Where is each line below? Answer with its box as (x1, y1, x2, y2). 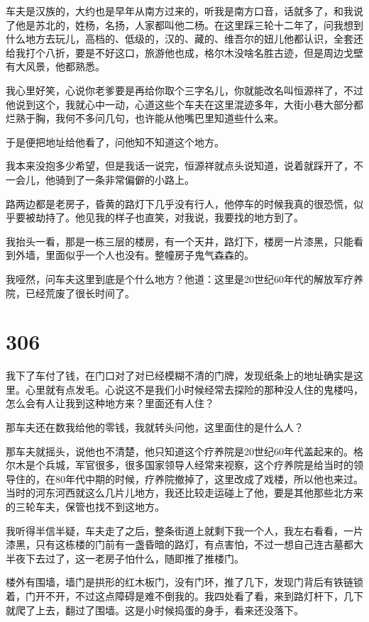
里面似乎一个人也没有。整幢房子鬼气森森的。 (45, 248, 254, 262)
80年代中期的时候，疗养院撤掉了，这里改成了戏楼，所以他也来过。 (55, 471, 363, 486)
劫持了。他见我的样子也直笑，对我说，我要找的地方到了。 (35, 210, 304, 225)
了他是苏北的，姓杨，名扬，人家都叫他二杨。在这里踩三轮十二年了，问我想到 (6, 17, 363, 32)
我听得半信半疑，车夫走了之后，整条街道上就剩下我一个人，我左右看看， (6, 523, 343, 538)
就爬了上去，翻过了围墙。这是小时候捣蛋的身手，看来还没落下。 (6, 602, 304, 617)
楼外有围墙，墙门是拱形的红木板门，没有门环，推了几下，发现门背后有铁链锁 (6, 574, 363, 589)
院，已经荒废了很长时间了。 (6, 285, 135, 300)
